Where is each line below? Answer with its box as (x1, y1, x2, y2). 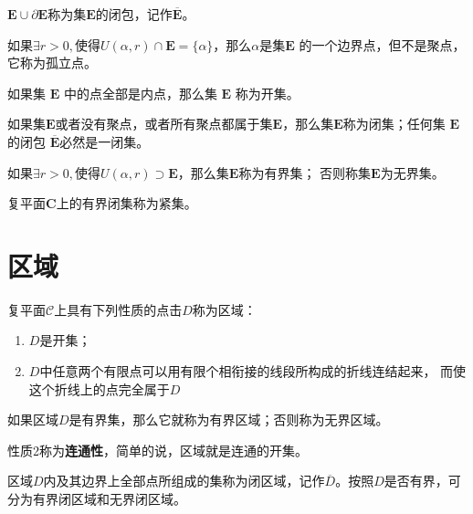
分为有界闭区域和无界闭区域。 (7, 489, 186, 509)
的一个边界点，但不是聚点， (299, 35, 466, 54)
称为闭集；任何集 (342, 114, 446, 133)
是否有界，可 (384, 471, 461, 490)
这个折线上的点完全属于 (28, 379, 170, 398)
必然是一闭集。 (59, 131, 150, 151)
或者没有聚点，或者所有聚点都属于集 (55, 114, 273, 133)
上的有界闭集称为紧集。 (56, 194, 197, 213)
